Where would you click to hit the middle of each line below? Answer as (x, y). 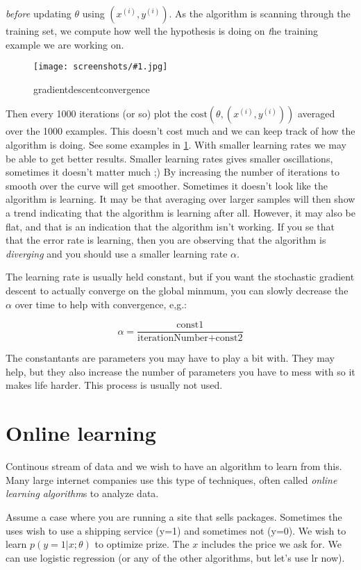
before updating (39, 13)
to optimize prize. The (142, 544)
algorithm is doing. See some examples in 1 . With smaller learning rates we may (176, 145)
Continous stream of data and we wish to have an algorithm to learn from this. (174, 466)
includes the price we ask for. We (271, 544)
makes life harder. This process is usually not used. (114, 385)
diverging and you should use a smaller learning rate (117, 253)
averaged (316, 114)
